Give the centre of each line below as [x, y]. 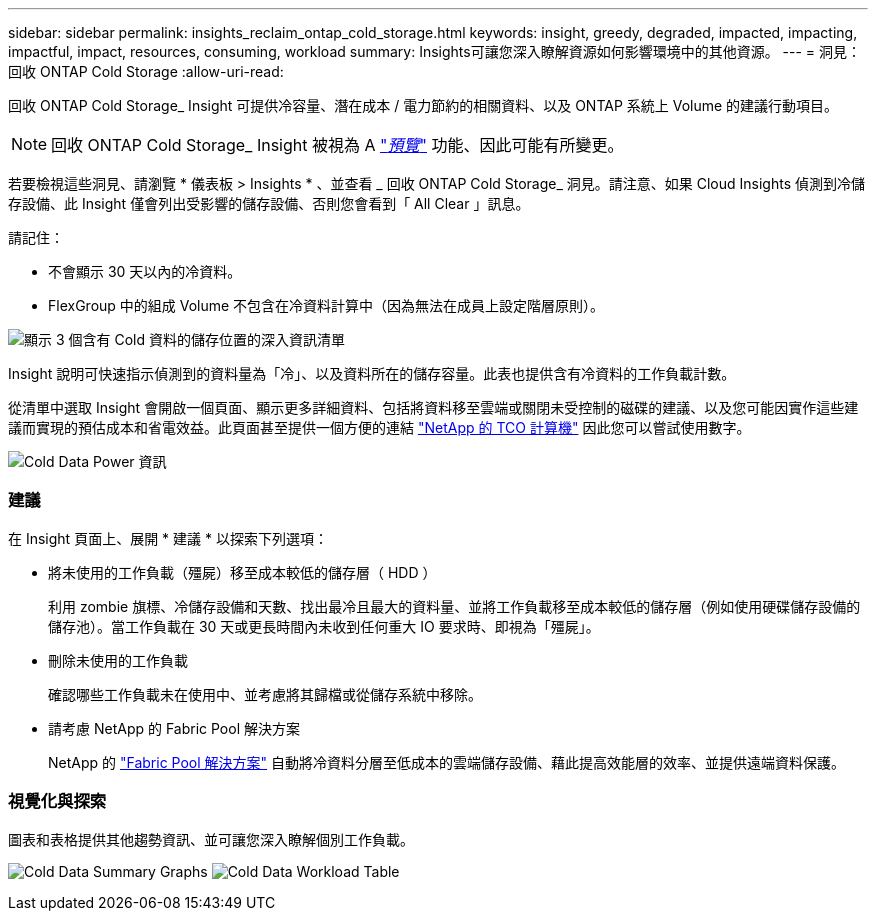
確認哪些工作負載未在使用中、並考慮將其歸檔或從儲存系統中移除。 [265, 694]
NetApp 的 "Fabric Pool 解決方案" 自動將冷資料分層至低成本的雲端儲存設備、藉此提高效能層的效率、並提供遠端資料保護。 [447, 762]
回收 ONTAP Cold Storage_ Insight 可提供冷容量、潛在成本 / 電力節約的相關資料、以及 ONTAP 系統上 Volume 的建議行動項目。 [423, 105]
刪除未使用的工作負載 [118, 660]
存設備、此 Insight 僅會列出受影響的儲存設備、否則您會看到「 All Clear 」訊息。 [269, 203]
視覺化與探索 [57, 801]
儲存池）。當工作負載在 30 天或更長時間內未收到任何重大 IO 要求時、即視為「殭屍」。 [324, 626]
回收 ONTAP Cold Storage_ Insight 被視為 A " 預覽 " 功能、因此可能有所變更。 [337, 145]
